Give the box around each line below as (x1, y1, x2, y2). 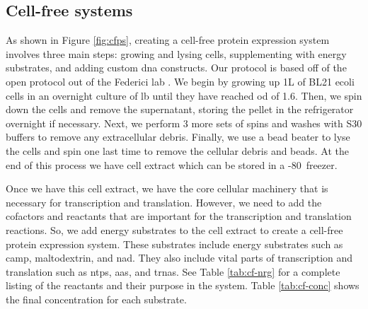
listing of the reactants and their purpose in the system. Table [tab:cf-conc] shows (6, 278, 360, 293)
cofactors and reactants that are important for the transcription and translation (6, 209, 352, 223)
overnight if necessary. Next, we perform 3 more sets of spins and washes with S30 (6, 115, 362, 130)
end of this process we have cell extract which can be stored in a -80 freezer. (6, 157, 338, 172)
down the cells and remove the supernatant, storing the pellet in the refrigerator (6, 102, 354, 117)
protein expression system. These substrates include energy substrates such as (6, 236, 343, 251)
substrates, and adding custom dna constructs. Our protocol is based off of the (6, 60, 347, 75)
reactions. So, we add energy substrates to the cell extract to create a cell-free (6, 222, 343, 237)
